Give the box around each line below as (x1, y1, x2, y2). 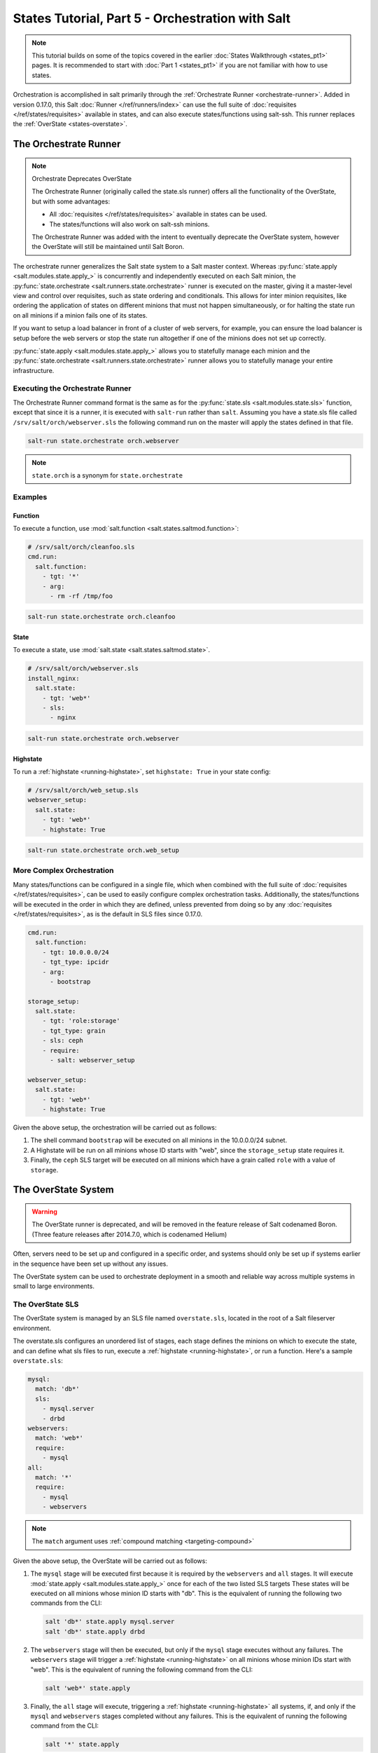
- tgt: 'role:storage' (42, 1017, 120, 1025)
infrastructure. (13, 366, 55, 374)
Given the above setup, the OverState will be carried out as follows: (13, 1557, 208, 1565)
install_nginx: (27, 674, 80, 682)
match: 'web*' (35, 1434, 84, 1442)
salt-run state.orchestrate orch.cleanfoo (27, 613, 176, 621)
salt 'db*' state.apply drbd (45, 1627, 146, 1635)
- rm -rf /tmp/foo (50, 592, 113, 600)
